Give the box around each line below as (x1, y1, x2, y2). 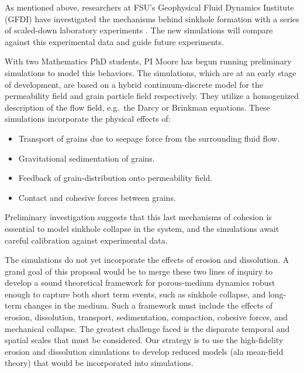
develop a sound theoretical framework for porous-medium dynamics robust (5, 276, 275, 289)
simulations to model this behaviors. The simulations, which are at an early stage (5, 66, 296, 78)
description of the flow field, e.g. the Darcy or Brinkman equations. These (5, 101, 270, 113)
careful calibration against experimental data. (5, 234, 168, 246)
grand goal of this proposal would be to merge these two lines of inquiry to (5, 265, 273, 277)
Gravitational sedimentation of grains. (18, 152, 155, 164)
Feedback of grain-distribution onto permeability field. (18, 172, 213, 184)
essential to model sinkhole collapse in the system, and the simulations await (5, 222, 279, 234)
